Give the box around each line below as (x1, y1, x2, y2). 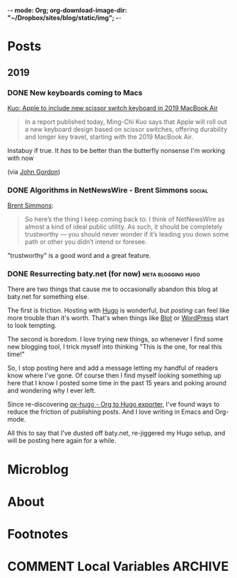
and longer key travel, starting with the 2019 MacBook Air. (24, 132, 194, 141)
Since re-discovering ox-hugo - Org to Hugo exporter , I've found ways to (7, 400, 220, 409)
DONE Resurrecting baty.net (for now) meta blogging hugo (7, 269, 200, 279)
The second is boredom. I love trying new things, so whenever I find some (7, 335, 224, 344)
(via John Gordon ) (7, 167, 61, 176)
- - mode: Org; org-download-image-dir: (7, 6, 127, 14)
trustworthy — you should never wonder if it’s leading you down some (24, 230, 229, 239)
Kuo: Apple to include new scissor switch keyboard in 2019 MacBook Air (7, 103, 218, 112)
